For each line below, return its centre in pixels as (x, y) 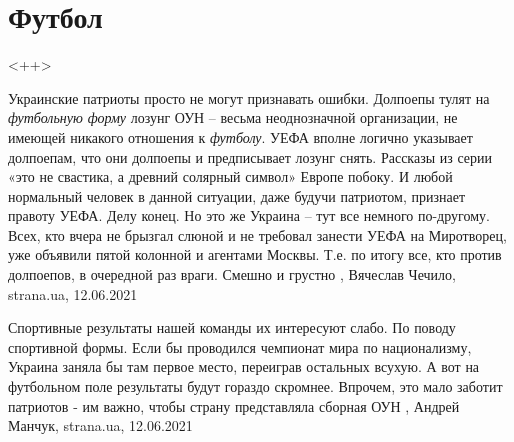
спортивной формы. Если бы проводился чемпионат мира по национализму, (240, 346)
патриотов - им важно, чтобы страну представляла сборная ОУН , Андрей (234, 405)
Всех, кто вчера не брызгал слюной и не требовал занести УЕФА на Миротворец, (257, 234)
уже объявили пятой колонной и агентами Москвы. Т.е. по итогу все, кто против (255, 254)
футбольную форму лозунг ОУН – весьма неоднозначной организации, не (233, 117)
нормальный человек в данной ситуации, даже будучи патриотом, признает (236, 195)
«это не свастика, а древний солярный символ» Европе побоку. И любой (230, 176)
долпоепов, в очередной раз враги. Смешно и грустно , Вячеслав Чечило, (232, 274)
